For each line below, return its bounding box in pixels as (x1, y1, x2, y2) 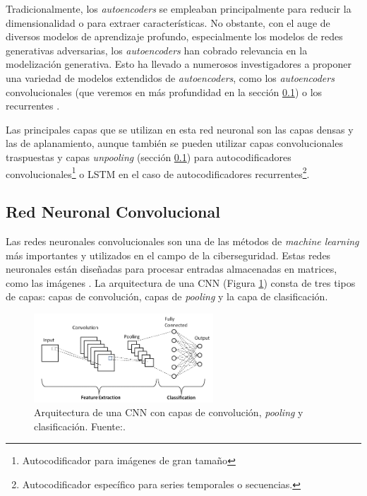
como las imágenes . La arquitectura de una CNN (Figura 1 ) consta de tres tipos (6, 275, 356, 290)
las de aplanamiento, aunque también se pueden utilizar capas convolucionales (6, 136, 343, 150)
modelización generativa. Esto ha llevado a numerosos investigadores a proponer (6, 57, 351, 71)
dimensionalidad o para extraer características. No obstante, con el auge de (6, 15, 330, 30)
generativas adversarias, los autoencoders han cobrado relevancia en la (6, 42, 308, 57)
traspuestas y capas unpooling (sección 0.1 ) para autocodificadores (6, 149, 291, 164)
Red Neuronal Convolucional (6, 201, 220, 223)
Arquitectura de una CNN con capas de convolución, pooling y (34, 405, 303, 420)
